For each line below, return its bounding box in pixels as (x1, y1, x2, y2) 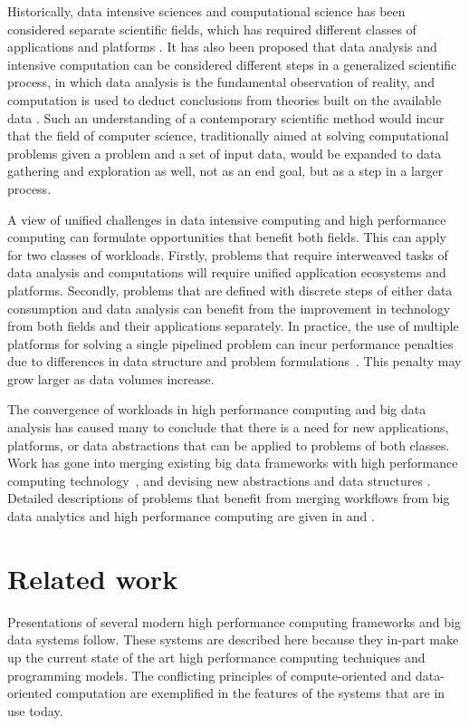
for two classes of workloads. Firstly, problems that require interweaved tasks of (7, 245, 448, 264)
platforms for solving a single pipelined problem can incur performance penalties (7, 334, 454, 353)
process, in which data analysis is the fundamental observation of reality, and (7, 73, 435, 92)
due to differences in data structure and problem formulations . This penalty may (7, 352, 462, 371)
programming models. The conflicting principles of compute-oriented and (7, 665, 412, 684)
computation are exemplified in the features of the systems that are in (56, 683, 445, 702)
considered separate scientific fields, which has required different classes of (7, 19, 416, 38)
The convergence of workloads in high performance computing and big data (7, 400, 426, 419)
